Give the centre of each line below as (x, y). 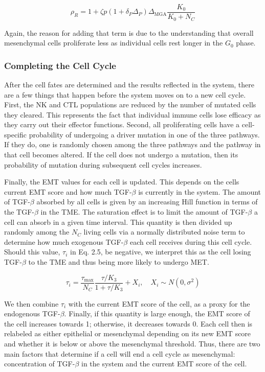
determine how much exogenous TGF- (64, 241)
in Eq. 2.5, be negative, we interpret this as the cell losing (161, 252)
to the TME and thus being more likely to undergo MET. (119, 262)
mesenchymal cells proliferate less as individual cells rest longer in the (114, 43)
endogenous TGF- (32, 313)
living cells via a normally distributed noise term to (164, 232)
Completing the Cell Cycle (60, 65)
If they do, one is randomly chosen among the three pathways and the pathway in (132, 144)
